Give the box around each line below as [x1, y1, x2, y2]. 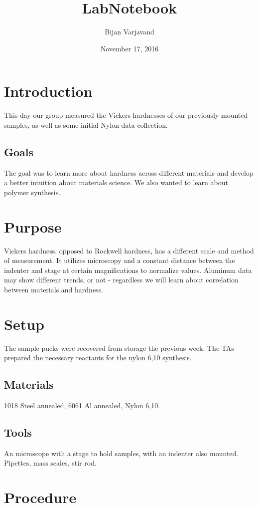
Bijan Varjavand [105, 26, 154, 37]
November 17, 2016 [100, 43, 159, 53]
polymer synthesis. [4, 187, 61, 197]
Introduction [4, 81, 93, 101]
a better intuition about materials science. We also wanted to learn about [4, 177, 228, 188]
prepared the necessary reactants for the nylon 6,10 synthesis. [4, 352, 192, 363]
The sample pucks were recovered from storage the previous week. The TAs [4, 342, 234, 353]
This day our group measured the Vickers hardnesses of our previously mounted [4, 110, 248, 120]
